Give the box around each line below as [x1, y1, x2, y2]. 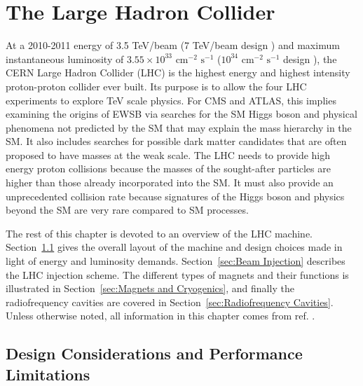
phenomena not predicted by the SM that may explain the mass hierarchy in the [6, 120, 352, 135]
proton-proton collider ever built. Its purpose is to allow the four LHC [6, 78, 307, 93]
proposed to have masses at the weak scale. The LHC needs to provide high [6, 147, 331, 162]
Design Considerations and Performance [6, 343, 303, 364]
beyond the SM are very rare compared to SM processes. [6, 202, 249, 217]
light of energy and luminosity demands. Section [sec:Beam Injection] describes [6, 254, 345, 268]
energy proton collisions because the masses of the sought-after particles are [6, 161, 331, 176]
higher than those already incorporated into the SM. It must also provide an [6, 175, 334, 190]
